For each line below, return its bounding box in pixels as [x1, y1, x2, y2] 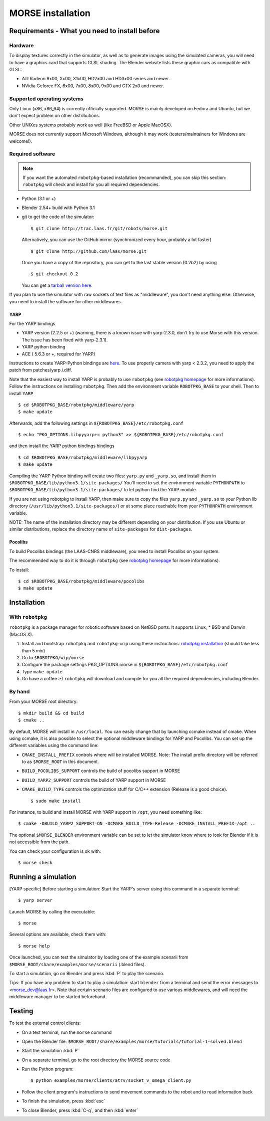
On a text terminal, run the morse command [21, 1029, 112, 1035]
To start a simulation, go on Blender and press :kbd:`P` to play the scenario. [9, 971, 164, 977]
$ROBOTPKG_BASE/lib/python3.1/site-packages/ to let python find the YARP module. [9, 487, 197, 493]
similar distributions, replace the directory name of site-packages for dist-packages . [9, 526, 192, 532]
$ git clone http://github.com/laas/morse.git [30, 248, 147, 254]
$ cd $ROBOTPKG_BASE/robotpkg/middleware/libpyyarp [18, 454, 147, 460]
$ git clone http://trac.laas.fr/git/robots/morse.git [30, 226, 168, 231]
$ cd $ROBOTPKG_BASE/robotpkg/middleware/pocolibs [18, 578, 145, 584]
